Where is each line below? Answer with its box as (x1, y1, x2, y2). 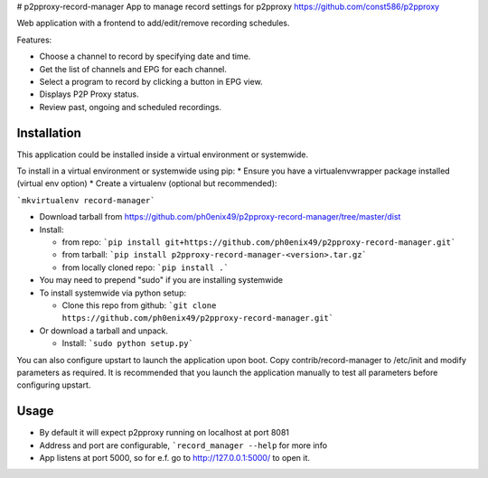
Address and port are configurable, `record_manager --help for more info (39, 439, 328, 451)
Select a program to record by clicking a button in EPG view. (39, 76, 263, 87)
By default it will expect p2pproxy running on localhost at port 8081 (39, 427, 289, 438)
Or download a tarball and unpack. (39, 325, 169, 336)
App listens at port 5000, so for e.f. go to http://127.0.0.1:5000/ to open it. (39, 452, 311, 463)
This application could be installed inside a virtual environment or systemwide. (16, 149, 309, 160)
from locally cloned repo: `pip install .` (61, 262, 230, 273)
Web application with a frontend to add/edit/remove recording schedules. (16, 18, 290, 29)
